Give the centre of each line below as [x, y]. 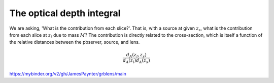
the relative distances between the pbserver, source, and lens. [75, 42]
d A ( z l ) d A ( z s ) [136, 61]
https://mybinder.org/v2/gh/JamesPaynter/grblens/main [68, 73]
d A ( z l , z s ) [136, 55]
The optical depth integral [65, 13]
